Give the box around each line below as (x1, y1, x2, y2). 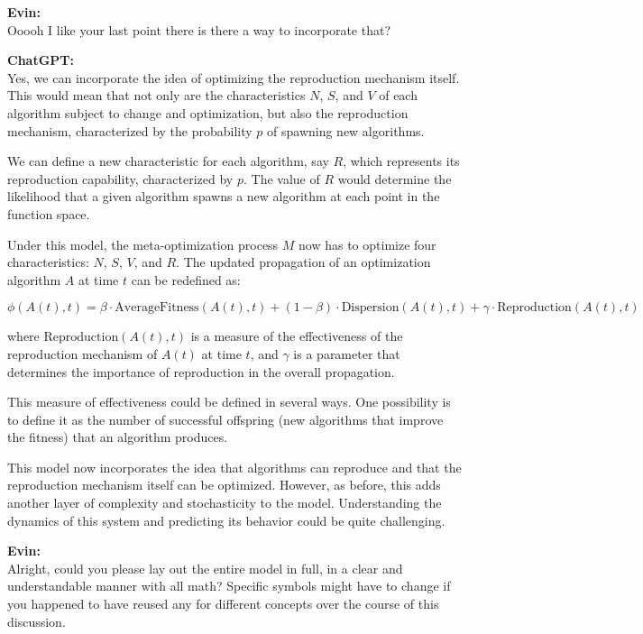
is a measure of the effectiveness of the (190, 326, 403, 345)
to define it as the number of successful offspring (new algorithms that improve (7, 409, 444, 428)
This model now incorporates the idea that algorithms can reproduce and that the (7, 457, 462, 476)
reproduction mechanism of (7, 344, 158, 363)
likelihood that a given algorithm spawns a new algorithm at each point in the (7, 187, 440, 206)
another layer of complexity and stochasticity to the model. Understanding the (7, 493, 442, 512)
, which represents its (343, 152, 460, 170)
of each (379, 86, 418, 105)
